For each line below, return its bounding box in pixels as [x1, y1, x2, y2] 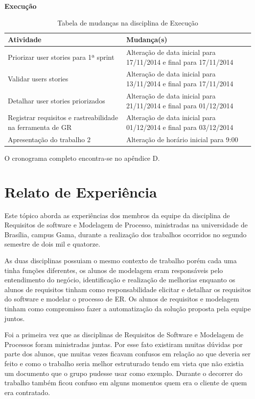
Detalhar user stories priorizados [8, 95, 105, 105]
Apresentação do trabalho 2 [8, 134, 91, 144]
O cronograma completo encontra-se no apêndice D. [4, 152, 160, 163]
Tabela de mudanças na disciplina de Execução [57, 17, 198, 27]
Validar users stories [8, 74, 69, 84]
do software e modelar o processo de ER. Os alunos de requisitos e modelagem [4, 294, 239, 304]
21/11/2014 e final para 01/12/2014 [126, 100, 233, 110]
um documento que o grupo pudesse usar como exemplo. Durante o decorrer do [4, 368, 243, 378]
